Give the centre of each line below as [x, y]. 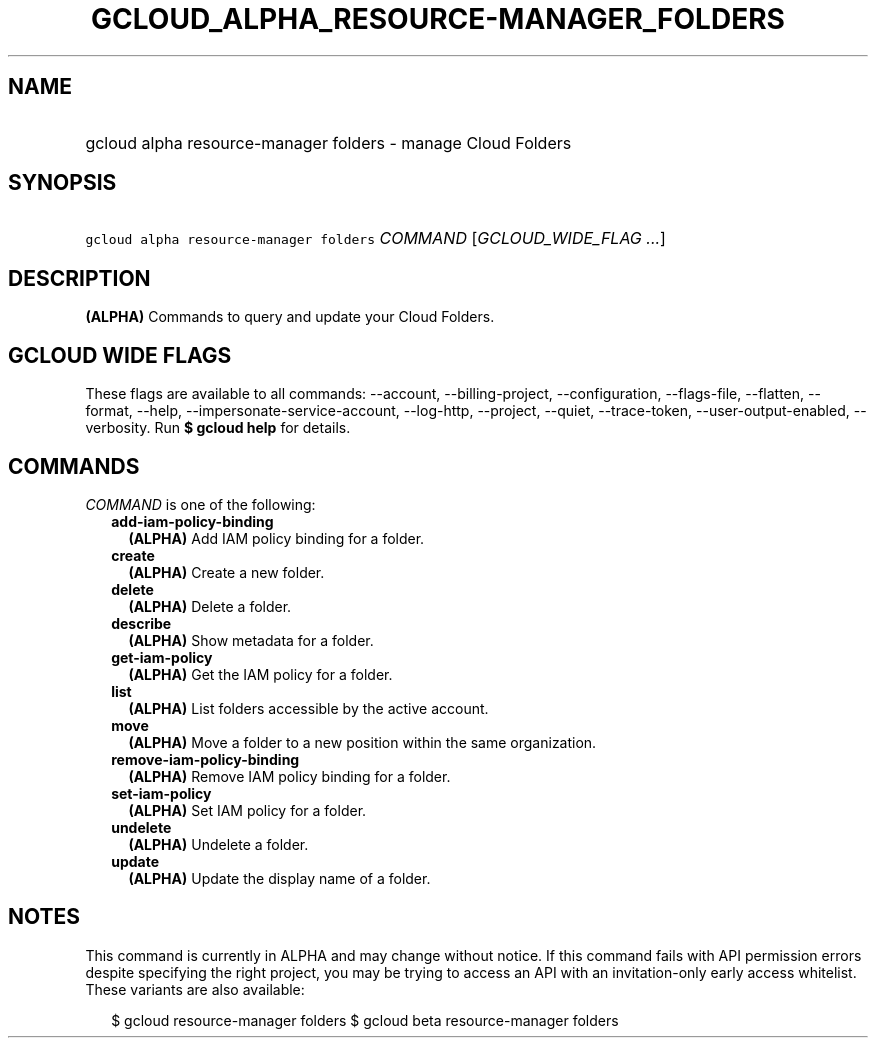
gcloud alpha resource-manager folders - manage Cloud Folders [328, 142]
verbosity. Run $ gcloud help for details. [218, 428]
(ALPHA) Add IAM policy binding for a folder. [276, 538]
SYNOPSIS [62, 183]
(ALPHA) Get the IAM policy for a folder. [260, 674]
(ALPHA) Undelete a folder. [218, 844]
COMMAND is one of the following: [200, 504]
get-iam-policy [162, 657]
